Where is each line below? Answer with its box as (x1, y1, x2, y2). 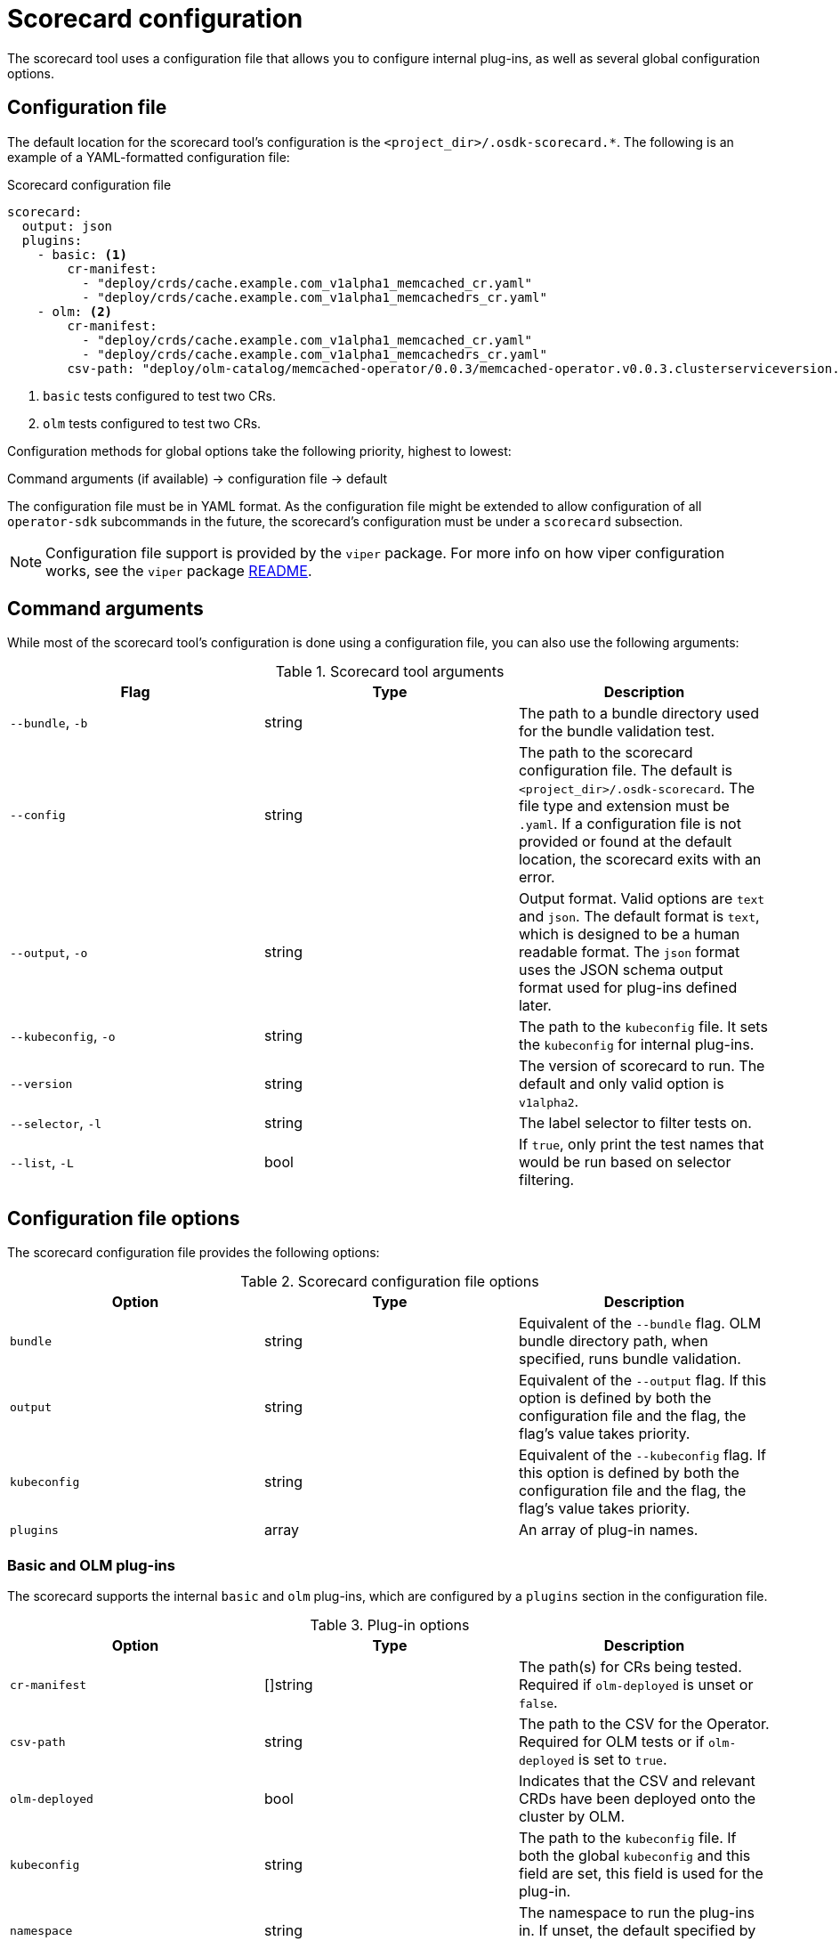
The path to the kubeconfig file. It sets (518, 1018, 768, 1036)
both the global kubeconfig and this (518, 1847, 751, 1865)
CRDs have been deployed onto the (518, 1790, 756, 1808)
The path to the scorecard (518, 743, 693, 762)
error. (518, 868, 555, 887)
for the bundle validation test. (518, 722, 715, 741)
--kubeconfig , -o (10, 1027, 116, 1045)
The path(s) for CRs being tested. (518, 1658, 742, 1677)
